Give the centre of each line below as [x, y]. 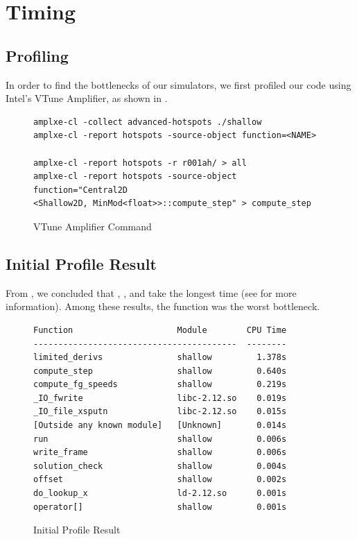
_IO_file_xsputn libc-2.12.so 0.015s [160, 412]
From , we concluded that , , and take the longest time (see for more [151, 292]
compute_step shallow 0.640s [160, 371]
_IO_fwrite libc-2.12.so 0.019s [160, 398]
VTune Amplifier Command [93, 226]
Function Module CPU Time [160, 330]
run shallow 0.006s [160, 439]
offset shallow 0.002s [160, 480]
